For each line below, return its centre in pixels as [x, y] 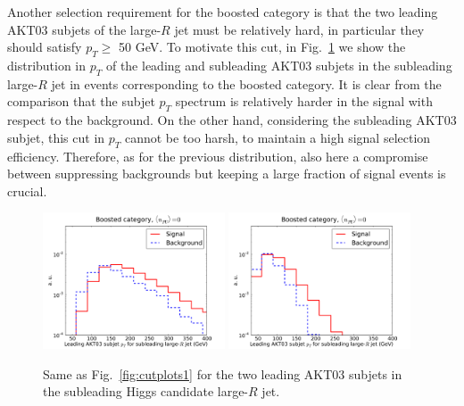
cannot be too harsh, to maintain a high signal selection [278, 137]
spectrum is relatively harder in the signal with [304, 101]
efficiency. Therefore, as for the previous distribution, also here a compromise [218, 156]
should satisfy [45, 47]
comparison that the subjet [81, 101]
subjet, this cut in [56, 137]
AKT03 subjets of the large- [84, 29]
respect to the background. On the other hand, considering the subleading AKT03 [232, 120]
